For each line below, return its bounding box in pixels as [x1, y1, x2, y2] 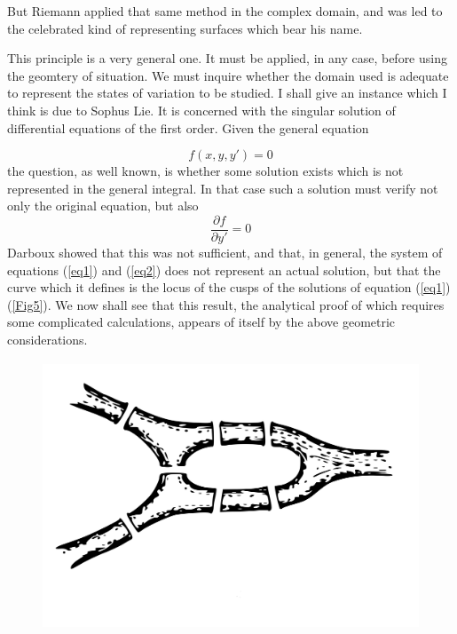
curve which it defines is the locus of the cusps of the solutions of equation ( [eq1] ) [7, 278, 451, 297]
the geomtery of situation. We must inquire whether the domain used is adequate [7, 66, 449, 84]
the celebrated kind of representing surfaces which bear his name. [7, 19, 363, 37]
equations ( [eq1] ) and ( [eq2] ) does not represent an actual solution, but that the [7, 260, 441, 279]
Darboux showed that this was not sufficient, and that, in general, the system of [7, 243, 443, 261]
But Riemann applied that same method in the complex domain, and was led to [7, 2, 443, 20]
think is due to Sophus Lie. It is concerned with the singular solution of [7, 100, 396, 119]
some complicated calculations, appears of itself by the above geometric [7, 313, 396, 331]
